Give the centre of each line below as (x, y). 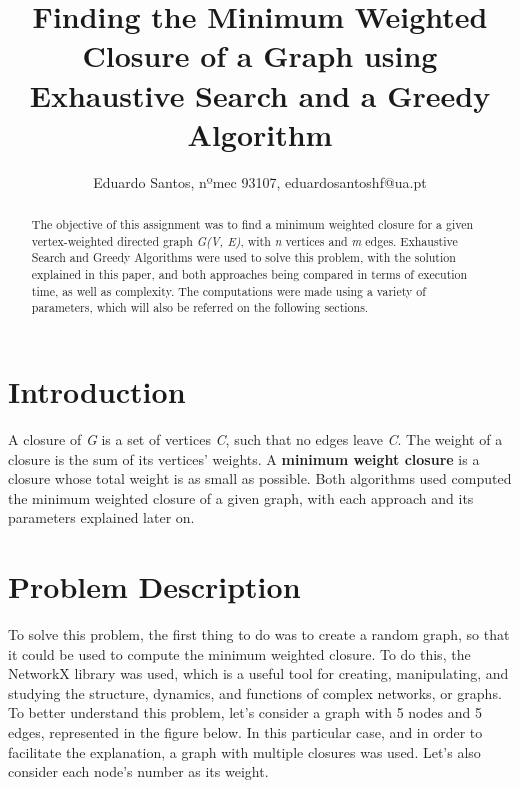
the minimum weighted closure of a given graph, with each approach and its (241, 497)
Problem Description (154, 586)
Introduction (97, 391)
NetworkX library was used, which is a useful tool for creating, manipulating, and (258, 673)
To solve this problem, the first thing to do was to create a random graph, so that (259, 634)
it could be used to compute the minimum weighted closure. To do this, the (239, 653)
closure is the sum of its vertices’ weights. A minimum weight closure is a (244, 458)
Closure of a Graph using (260, 55)
